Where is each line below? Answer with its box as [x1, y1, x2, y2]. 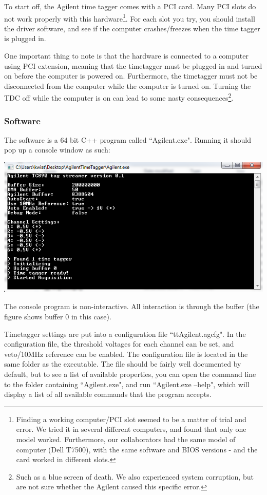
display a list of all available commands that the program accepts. [4, 389, 212, 399]
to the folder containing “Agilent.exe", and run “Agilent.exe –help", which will [4, 378, 250, 389]
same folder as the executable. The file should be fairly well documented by [4, 358, 241, 369]
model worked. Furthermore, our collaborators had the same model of [16, 433, 236, 444]
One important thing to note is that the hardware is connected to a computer [4, 50, 249, 61]
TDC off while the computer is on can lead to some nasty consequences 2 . [4, 91, 234, 103]
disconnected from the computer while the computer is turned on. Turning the [4, 80, 251, 91]
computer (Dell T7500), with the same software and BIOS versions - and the [16, 444, 258, 454]
